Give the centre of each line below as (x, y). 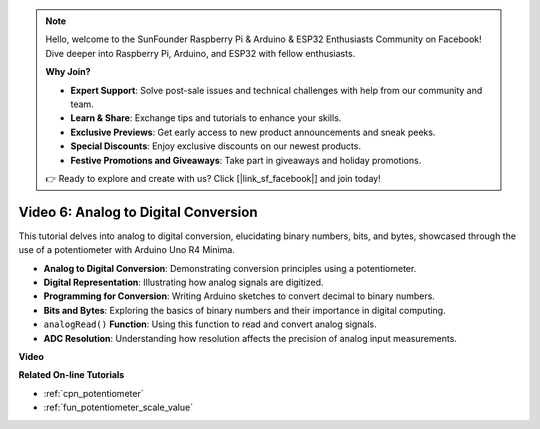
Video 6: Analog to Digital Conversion (138, 211)
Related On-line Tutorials (71, 375)
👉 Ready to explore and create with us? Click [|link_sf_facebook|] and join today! (213, 178)
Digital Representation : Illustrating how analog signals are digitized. (183, 282)
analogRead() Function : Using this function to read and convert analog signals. (210, 324)
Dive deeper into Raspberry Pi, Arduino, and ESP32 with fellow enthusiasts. (200, 53)
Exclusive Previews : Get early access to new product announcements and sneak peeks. (253, 132)
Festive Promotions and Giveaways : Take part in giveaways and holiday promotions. (246, 160)
